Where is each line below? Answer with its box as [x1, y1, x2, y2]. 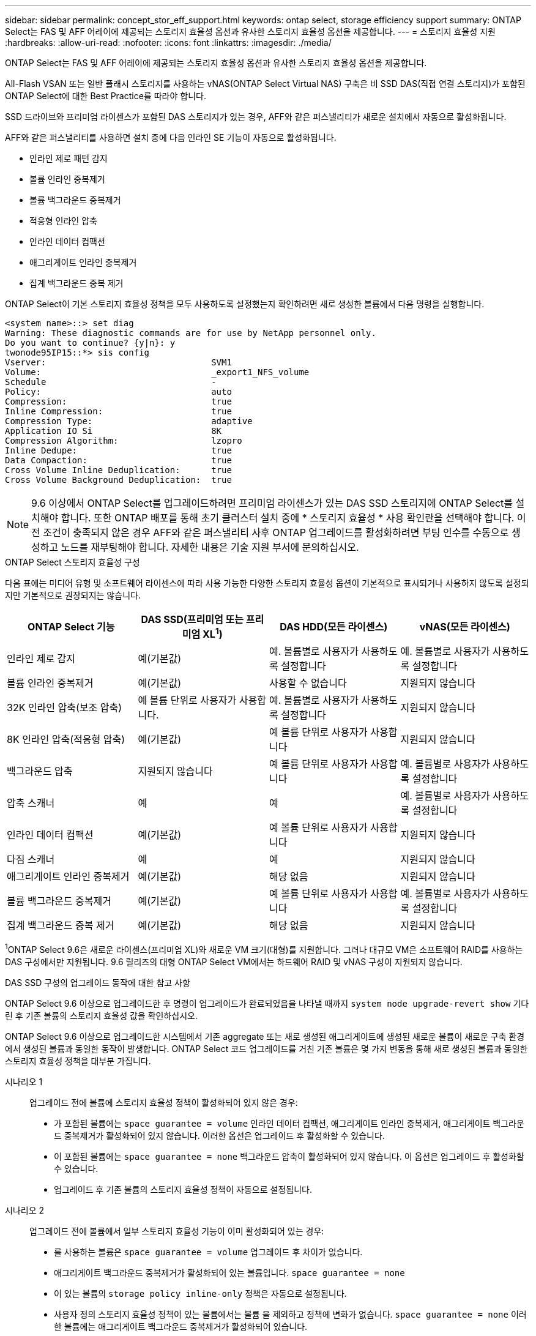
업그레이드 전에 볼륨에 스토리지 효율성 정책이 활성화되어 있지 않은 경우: [29, 1097, 298, 1108]
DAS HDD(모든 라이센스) [280, 621, 388, 633]
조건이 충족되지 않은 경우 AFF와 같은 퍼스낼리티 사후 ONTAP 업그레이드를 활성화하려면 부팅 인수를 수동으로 [43, 526, 509, 539]
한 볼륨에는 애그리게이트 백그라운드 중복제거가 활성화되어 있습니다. [54, 1321, 308, 1332]
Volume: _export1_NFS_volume [5, 367, 310, 377]
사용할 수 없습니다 [269, 677, 347, 690]
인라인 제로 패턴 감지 [29, 153, 108, 163]
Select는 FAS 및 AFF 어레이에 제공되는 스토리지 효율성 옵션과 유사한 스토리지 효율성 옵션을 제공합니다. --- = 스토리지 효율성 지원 [5, 26, 496, 37]
